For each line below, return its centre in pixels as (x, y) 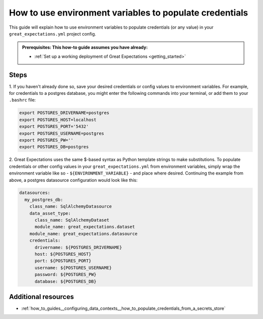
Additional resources (41, 297)
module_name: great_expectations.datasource (84, 234)
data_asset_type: (50, 213)
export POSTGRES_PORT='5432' (54, 127)
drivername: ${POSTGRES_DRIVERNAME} (78, 247)
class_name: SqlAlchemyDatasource (71, 206)
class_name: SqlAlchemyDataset (72, 220)
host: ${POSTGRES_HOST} (63, 254)
